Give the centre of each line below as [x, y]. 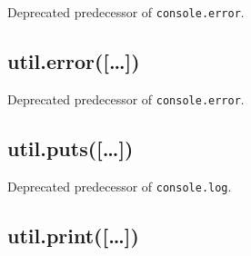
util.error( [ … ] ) [74, 61]
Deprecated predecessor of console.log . [120, 186]
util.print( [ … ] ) [73, 235]
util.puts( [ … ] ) [70, 148]
